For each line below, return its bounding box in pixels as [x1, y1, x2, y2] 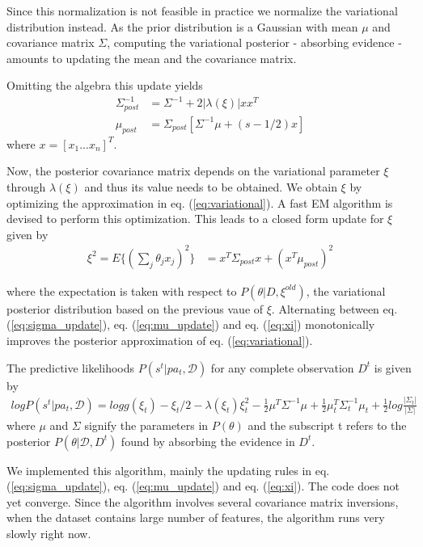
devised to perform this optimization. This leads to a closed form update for [6, 210, 384, 227]
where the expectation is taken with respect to [6, 282, 237, 299]
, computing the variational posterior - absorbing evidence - [107, 34, 402, 51]
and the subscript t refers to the [247, 416, 407, 433]
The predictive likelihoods [6, 359, 135, 376]
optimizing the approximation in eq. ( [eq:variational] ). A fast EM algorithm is [6, 194, 393, 211]
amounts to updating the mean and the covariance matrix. [6, 49, 297, 66]
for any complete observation [210, 359, 354, 376]
